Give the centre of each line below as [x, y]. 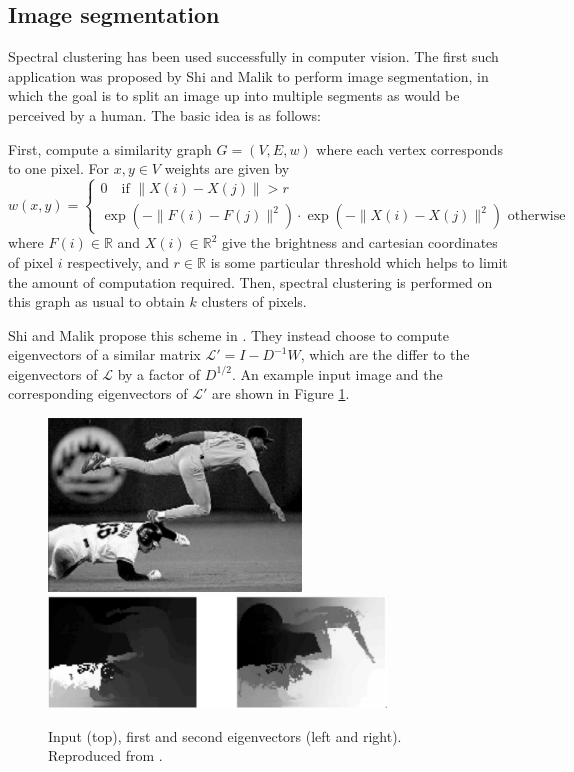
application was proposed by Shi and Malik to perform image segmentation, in [248, 75]
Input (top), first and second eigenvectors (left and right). [225, 735]
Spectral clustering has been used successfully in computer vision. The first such [253, 56]
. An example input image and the [337, 373]
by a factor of [159, 373]
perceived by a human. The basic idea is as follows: [164, 114]
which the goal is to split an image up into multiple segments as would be [234, 95]
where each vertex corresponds [409, 148]
